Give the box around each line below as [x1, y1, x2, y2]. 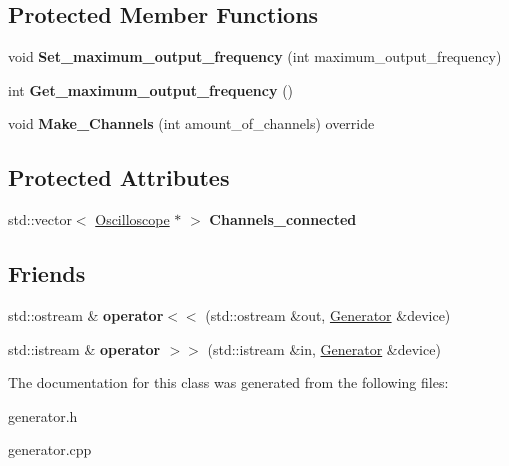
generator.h [8, 405, 78, 426]
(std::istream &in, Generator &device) [207, 338, 441, 359]
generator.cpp [8, 439, 92, 460]
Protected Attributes [8, 162, 230, 193]
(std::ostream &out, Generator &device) [205, 304, 451, 325]
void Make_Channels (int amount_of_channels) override [8, 113, 375, 134]
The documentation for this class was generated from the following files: [8, 372, 449, 393]
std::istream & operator [8, 338, 161, 359]
